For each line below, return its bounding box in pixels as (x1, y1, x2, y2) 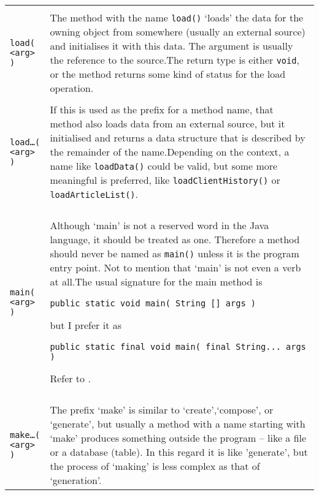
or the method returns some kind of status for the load (50, 67, 286, 81)
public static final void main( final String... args (50, 342, 306, 352)
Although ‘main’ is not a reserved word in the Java (50, 218, 269, 232)
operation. (50, 81, 94, 95)
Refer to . (50, 371, 91, 385)
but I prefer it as (50, 318, 122, 332)
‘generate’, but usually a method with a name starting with (50, 417, 306, 431)
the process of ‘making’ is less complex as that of (50, 459, 260, 473)
